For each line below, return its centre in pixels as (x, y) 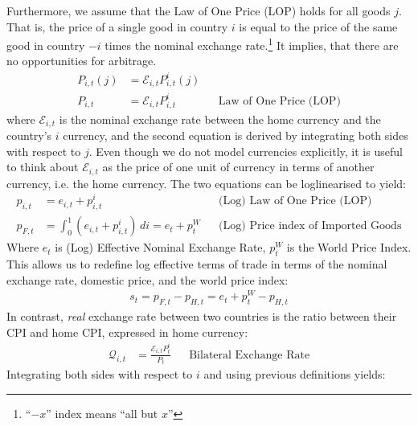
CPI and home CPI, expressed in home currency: (127, 332)
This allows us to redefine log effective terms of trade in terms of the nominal (197, 263)
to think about (43, 167)
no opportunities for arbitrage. (82, 61)
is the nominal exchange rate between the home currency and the (220, 119)
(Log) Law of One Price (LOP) (295, 201)
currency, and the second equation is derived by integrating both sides (236, 135)
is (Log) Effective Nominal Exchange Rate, (160, 247)
